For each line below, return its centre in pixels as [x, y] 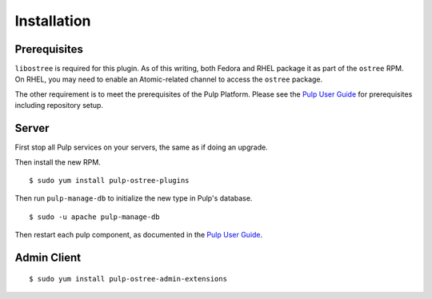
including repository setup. [59, 106]
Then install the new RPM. [58, 162]
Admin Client [48, 257]
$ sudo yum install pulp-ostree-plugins [109, 180]
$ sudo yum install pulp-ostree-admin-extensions [128, 279]
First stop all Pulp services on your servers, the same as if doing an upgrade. [141, 147]
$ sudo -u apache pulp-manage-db [94, 217]
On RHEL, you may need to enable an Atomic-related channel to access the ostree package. [169, 79]
